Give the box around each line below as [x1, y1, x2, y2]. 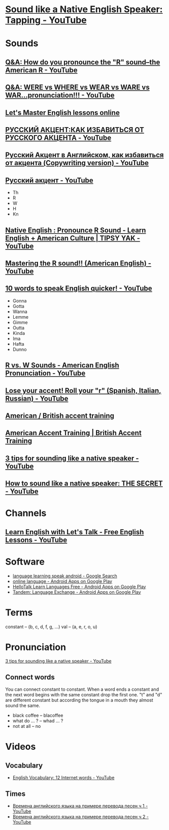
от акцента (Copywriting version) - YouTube [5, 159, 149, 167]
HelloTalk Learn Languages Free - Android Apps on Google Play [12, 583, 146, 590]
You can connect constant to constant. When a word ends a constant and [5, 686, 159, 692]
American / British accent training [5, 411, 115, 420]
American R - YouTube [5, 66, 78, 74]
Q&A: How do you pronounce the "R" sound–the [5, 57, 160, 67]
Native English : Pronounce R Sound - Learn [5, 226, 146, 234]
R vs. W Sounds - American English [5, 361, 119, 370]
